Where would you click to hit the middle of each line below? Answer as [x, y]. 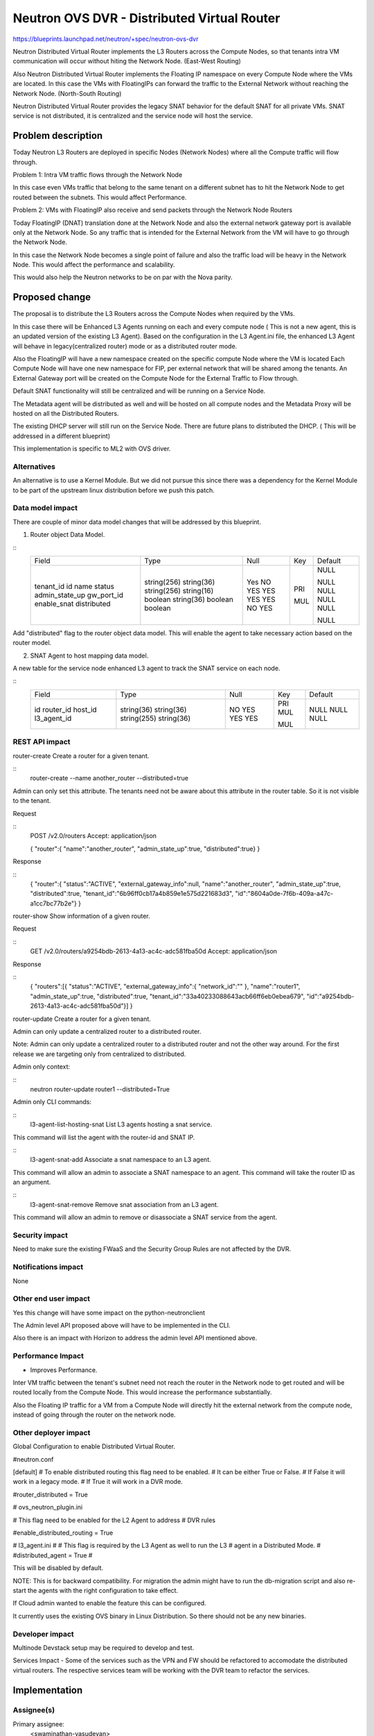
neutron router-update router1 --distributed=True [100, 1089]
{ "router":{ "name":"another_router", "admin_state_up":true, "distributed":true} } [145, 849]
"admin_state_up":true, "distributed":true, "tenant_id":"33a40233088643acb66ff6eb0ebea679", [168, 996]
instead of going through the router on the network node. [94, 1415]
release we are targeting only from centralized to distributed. [99, 1054]
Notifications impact [48, 1267]
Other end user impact [51, 1299]
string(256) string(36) [180, 582]
